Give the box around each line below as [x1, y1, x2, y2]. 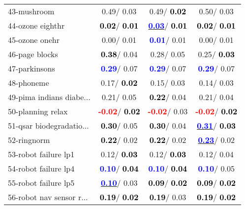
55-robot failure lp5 [8, 177, 75, 188]
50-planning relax [8, 105, 68, 117]
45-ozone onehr [8, 34, 60, 45]
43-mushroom [8, 5, 55, 17]
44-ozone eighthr [8, 20, 65, 31]
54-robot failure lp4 [8, 163, 75, 174]
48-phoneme [8, 77, 49, 88]
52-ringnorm [8, 134, 50, 145]
